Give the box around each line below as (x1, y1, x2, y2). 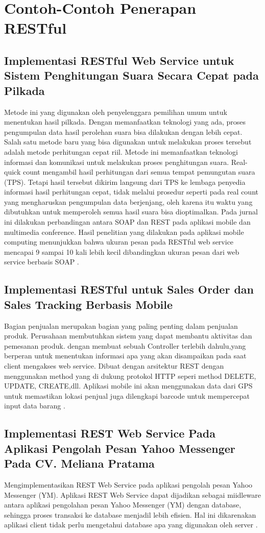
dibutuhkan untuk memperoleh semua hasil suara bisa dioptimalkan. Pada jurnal (4, 206, 258, 217)
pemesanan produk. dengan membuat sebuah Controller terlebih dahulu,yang (4, 340, 246, 351)
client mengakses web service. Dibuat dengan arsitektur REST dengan (4, 360, 224, 371)
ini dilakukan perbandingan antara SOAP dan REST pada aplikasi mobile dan (4, 216, 251, 227)
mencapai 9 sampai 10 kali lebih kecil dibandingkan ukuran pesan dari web (4, 246, 239, 257)
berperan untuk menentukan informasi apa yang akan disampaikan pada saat (4, 350, 247, 361)
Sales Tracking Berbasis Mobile (4, 296, 173, 312)
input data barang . (4, 400, 65, 411)
